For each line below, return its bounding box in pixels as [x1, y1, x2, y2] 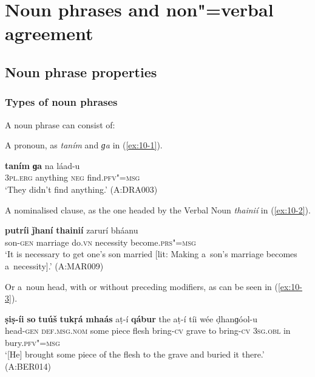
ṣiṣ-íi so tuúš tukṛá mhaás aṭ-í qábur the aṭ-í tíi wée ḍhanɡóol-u [5, 312, 258, 325]
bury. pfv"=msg [5, 336, 60, 348]
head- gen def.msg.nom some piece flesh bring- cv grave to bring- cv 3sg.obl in [5, 324, 291, 337]
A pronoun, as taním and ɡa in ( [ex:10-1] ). [5, 139, 163, 151]
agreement [5, 21, 93, 46]
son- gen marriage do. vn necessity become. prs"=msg [5, 235, 196, 248]
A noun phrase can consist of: [5, 118, 115, 131]
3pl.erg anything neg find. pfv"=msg [5, 171, 140, 184]
